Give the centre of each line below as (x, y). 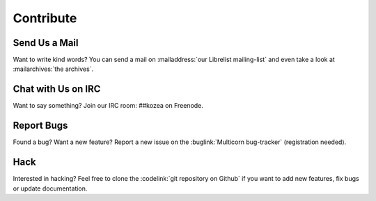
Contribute (45, 18)
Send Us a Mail (46, 43)
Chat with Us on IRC (57, 89)
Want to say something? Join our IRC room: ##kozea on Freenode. (108, 106)
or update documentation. (50, 188)
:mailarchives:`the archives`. (53, 69)
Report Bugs (40, 126)
